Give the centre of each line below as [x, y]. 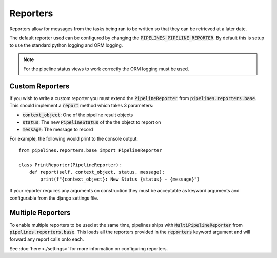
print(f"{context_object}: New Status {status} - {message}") [120, 179]
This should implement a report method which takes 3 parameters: [82, 106]
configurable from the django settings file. [54, 198]
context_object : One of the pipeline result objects [78, 115]
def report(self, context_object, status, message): [97, 172]
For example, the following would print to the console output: [74, 138]
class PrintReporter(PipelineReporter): [70, 165]
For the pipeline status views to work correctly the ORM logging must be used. [106, 69]
